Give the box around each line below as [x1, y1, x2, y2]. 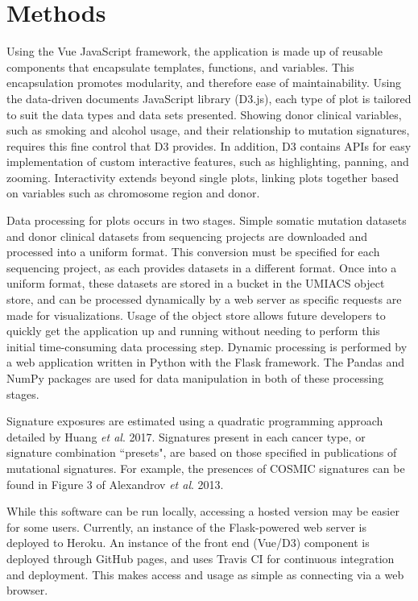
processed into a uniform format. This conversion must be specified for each [6, 243, 380, 260]
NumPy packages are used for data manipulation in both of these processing [6, 370, 384, 386]
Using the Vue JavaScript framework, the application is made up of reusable [6, 43, 383, 60]
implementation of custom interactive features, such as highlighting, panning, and [6, 153, 409, 170]
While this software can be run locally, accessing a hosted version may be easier [6, 503, 399, 520]
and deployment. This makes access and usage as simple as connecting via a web [6, 566, 404, 582]
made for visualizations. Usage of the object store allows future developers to [6, 306, 386, 323]
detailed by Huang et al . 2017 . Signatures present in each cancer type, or [6, 428, 366, 445]
